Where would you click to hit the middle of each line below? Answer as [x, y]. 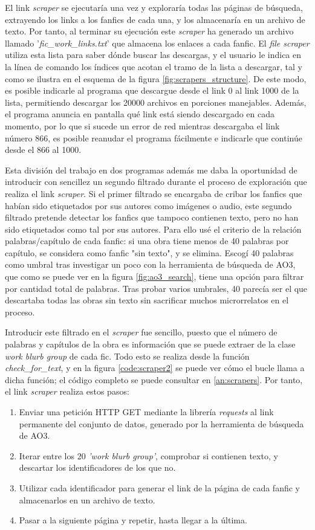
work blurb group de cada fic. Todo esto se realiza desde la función [127, 356]
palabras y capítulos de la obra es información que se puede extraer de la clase [150, 344]
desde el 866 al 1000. [43, 150]
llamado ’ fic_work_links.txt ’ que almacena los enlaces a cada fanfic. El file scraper [157, 43]
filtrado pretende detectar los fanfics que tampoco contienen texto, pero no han [152, 217]
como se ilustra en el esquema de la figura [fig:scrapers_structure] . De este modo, [156, 78]
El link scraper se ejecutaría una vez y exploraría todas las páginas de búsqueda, [154, 7]
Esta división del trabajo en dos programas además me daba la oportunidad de [151, 170]
